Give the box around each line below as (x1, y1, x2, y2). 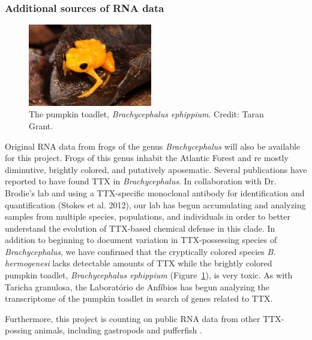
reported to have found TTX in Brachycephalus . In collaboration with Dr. (5, 175, 277, 187)
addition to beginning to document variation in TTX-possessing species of (5, 233, 277, 246)
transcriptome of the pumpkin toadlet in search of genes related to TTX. (5, 292, 273, 305)
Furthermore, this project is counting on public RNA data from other (5, 312, 260, 324)
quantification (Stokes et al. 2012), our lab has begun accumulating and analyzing (5, 198, 306, 211)
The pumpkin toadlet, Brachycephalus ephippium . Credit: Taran (29, 108, 264, 120)
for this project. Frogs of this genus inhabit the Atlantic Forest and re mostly (5, 151, 289, 164)
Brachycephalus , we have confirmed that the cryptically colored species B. (5, 245, 276, 257)
